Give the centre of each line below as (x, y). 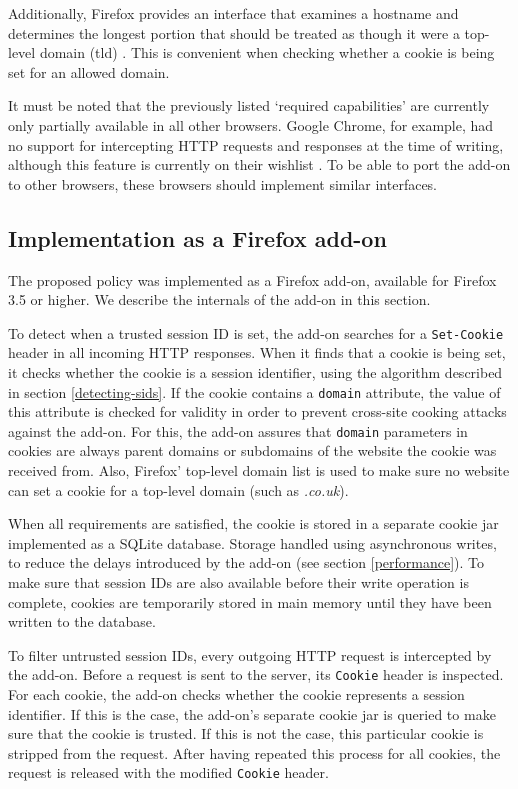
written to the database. (82, 621)
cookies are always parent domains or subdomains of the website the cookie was (252, 450)
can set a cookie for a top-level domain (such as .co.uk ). (178, 489)
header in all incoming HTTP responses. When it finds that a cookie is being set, (257, 352)
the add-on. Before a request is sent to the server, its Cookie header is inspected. (256, 674)
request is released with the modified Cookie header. (168, 772)
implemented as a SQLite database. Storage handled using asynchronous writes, (252, 542)
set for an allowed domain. (89, 71)
